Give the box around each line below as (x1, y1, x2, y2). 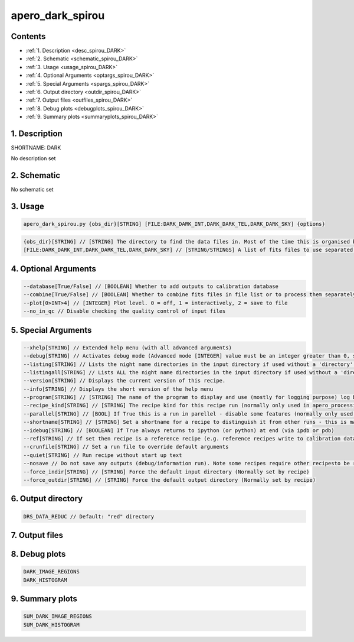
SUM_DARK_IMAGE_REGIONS (23, 613, 93, 620)
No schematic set (11, 186, 54, 193)
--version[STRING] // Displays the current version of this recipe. (23, 377, 226, 384)
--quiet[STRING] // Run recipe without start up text (23, 452, 182, 458)
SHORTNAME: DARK (11, 144, 61, 151)
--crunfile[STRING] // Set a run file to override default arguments (23, 443, 229, 450)
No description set (11, 155, 56, 162)
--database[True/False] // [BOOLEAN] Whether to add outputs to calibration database (23, 283, 278, 290)
